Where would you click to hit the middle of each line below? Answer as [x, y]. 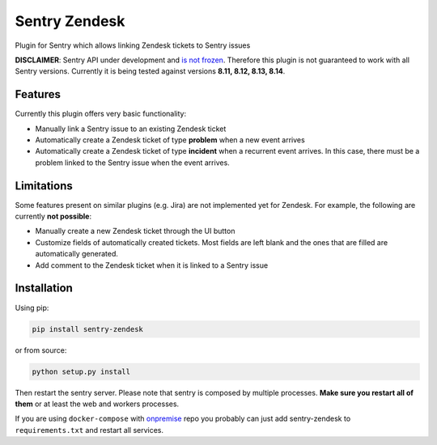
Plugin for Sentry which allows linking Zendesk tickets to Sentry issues [133, 45]
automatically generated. [77, 254]
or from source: [41, 350]
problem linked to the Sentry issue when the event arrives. [132, 163]
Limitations [44, 186]
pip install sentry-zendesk [87, 329]
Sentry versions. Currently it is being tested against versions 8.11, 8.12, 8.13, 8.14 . [150, 71]
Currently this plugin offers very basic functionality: [100, 114]
